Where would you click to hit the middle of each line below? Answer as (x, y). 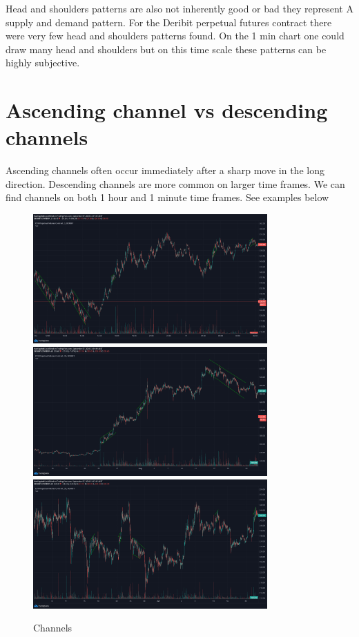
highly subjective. (43, 63)
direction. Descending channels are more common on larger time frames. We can (175, 183)
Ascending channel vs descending (167, 110)
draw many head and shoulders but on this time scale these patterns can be (166, 49)
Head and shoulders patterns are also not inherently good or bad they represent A (179, 8)
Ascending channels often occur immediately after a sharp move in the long (165, 170)
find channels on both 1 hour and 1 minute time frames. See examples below (167, 197)
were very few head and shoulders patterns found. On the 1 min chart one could (175, 36)
